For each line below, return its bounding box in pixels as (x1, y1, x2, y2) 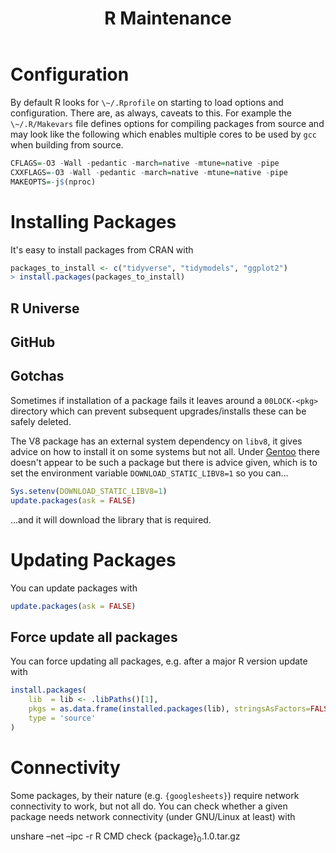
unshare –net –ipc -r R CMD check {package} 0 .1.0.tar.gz (10, 830, 241, 844)
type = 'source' (28, 713, 97, 723)
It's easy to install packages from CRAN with (10, 243, 194, 256)
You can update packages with (10, 582, 138, 594)
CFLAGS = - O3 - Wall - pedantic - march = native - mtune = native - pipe (10, 158, 280, 168)
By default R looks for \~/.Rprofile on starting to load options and (10, 96, 284, 108)
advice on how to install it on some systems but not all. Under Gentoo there (10, 445, 320, 457)
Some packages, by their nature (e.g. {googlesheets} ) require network (10, 789, 300, 801)
